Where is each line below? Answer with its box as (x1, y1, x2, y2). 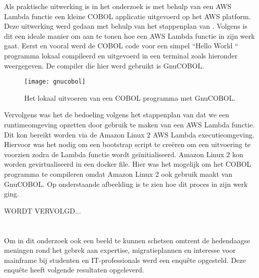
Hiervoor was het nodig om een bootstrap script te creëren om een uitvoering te (4, 139, 251, 150)
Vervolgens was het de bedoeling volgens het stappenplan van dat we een (4, 109, 229, 120)
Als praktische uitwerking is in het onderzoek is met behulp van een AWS (4, 1, 232, 11)
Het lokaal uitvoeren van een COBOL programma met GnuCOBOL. (24, 92, 236, 103)
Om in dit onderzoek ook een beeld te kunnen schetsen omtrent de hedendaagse (4, 235, 250, 245)
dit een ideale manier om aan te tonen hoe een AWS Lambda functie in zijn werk (4, 30, 255, 41)
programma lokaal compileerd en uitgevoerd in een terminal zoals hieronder (4, 50, 238, 60)
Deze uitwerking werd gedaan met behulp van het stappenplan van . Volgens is (4, 21, 247, 31)
